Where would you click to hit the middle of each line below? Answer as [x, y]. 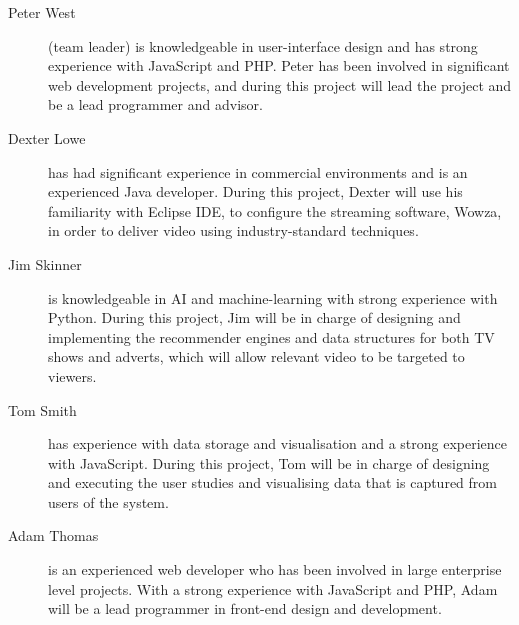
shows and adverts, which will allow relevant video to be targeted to [256, 356]
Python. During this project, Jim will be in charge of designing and [254, 317]
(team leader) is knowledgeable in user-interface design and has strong [263, 45]
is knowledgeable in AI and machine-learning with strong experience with [273, 297]
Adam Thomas [53, 535]
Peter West [42, 12]
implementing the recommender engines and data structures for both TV [271, 336]
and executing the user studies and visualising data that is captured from [272, 482]
